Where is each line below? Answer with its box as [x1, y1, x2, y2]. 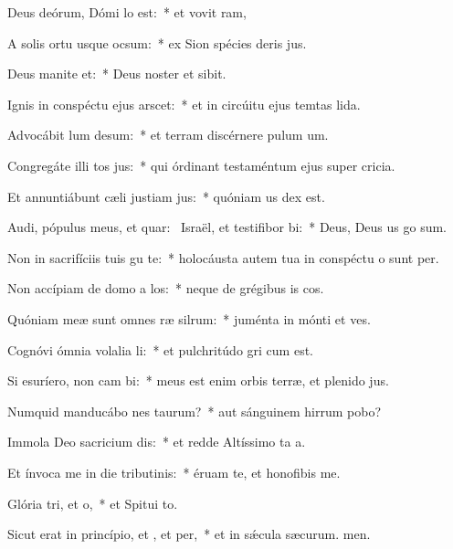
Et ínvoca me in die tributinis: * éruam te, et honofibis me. [7, 462, 341, 481]
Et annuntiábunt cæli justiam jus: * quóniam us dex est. [7, 186, 325, 206]
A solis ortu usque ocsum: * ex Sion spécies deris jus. [7, 33, 307, 52]
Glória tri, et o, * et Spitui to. [7, 493, 178, 512]
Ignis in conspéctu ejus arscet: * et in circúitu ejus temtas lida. [7, 94, 361, 113]
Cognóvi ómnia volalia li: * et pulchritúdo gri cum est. [7, 340, 314, 359]
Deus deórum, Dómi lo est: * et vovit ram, [7, 3, 247, 21]
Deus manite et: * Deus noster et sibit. [7, 64, 226, 83]
